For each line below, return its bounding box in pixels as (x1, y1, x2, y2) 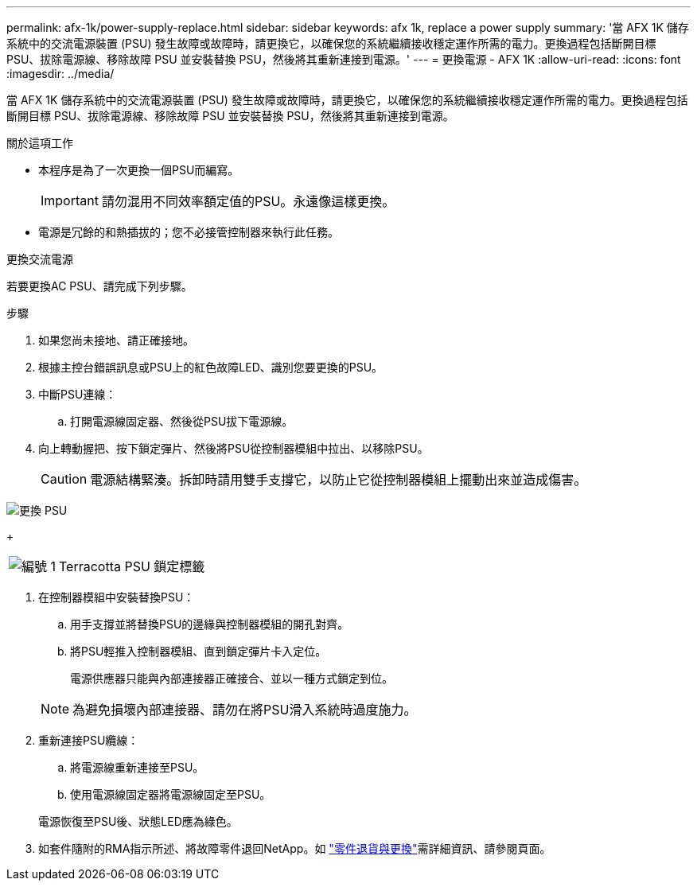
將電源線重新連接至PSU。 (70, 761, 204, 774)
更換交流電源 (6, 252, 73, 266)
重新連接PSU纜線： (38, 733, 139, 747)
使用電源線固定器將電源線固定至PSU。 (70, 788, 271, 801)
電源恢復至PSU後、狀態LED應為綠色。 (38, 815, 238, 828)
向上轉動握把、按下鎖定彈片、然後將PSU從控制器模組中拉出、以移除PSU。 (38, 442, 429, 455)
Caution (41, 471, 88, 487)
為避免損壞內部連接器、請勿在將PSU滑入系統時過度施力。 (72, 702, 417, 718)
